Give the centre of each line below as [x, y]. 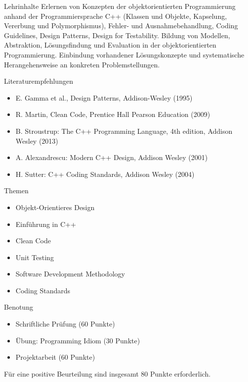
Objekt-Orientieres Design [55, 207]
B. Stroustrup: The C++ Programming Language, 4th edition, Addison [124, 131]
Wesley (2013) [37, 140]
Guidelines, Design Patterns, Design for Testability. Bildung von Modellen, [117, 35]
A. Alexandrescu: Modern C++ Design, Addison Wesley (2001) [112, 157]
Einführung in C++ [46, 224]
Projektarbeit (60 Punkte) [55, 357]
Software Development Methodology [70, 274]
